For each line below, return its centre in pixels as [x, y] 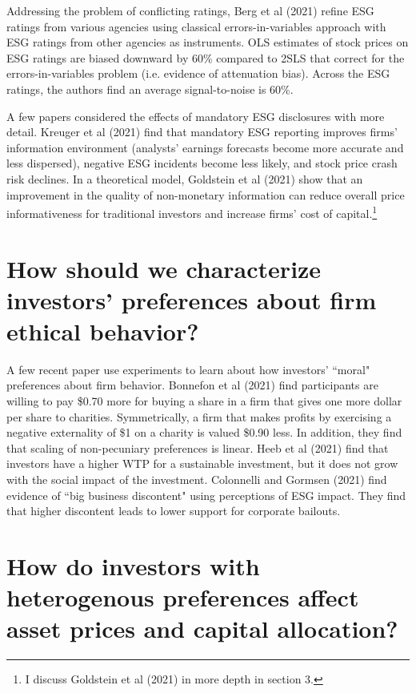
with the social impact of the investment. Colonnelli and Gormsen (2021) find [197, 479]
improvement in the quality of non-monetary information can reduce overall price [206, 194]
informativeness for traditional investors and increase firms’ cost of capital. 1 [192, 212]
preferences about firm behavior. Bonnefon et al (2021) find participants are [192, 385]
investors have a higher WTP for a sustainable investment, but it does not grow [202, 463]
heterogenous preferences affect [183, 597]
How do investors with [133, 566]
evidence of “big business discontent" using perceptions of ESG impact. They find [206, 495]
